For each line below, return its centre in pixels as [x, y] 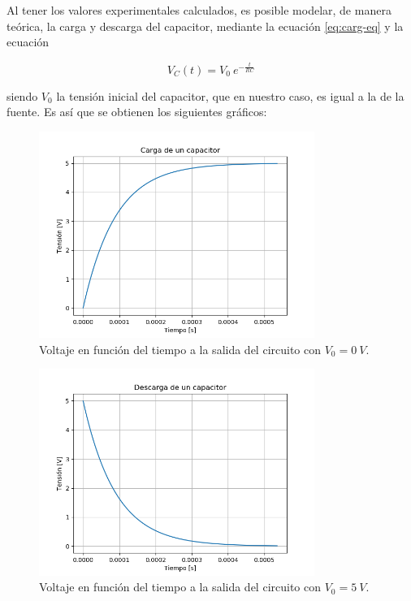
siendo [22, 95]
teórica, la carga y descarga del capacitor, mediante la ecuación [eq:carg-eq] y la [205, 26]
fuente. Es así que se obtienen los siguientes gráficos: [137, 112]
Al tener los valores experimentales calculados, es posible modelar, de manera [199, 10]
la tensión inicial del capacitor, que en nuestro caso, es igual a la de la [230, 95]
